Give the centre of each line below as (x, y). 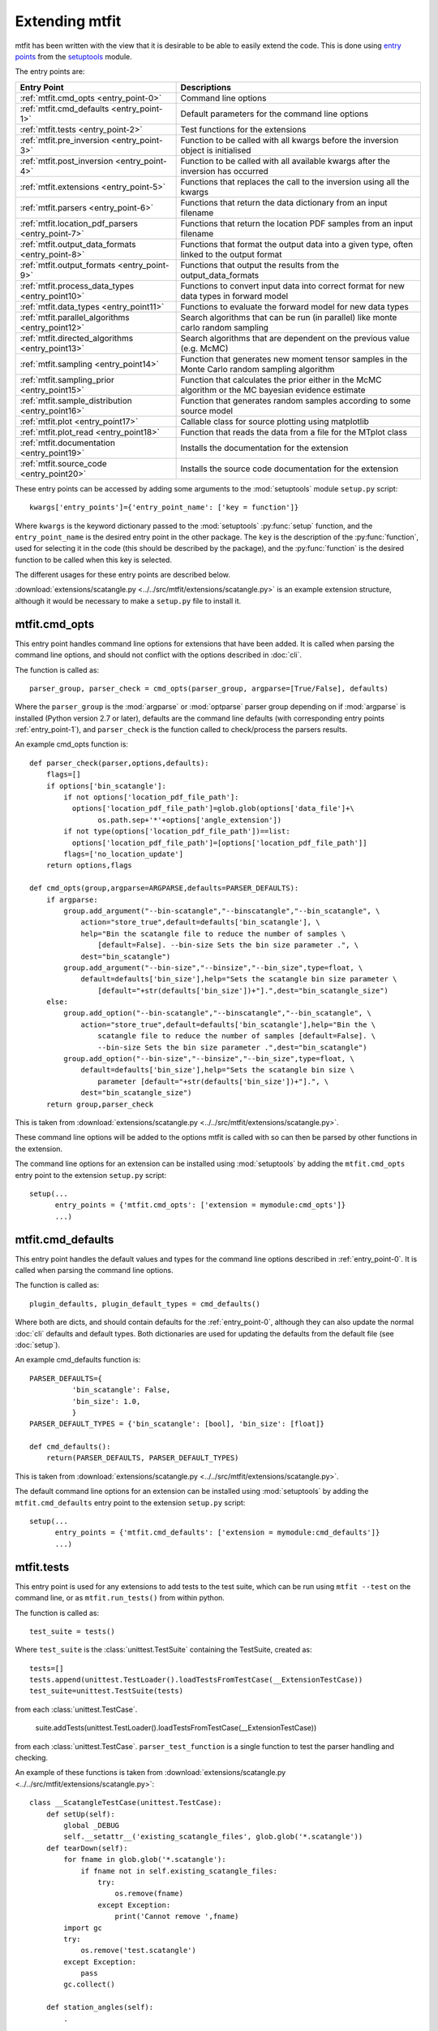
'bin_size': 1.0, (106, 1401)
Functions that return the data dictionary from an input (284, 202)
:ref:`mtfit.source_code (63, 463)
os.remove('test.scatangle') (138, 1951)
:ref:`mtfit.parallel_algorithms (75, 317)
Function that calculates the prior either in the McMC (281, 379)
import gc (83, 1928)
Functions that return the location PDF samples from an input (297, 223)
